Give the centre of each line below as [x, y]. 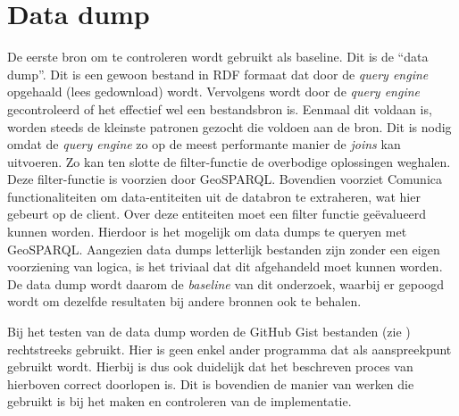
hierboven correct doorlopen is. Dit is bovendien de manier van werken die [211, 383]
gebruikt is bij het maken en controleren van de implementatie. [179, 401]
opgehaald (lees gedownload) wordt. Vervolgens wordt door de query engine [214, 92]
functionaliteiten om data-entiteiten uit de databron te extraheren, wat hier [214, 196]
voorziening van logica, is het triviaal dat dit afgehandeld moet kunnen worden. [225, 266]
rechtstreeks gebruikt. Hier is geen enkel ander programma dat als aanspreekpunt [229, 349]
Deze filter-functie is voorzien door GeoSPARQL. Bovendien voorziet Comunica [225, 179]
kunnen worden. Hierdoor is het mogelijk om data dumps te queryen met [207, 232]
